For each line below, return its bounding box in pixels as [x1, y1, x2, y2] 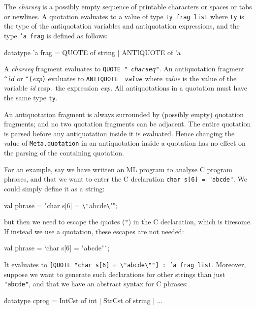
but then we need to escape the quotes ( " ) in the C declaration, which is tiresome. [4, 216, 252, 227]
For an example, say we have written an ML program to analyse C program [4, 164, 232, 174]
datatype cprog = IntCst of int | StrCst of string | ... [4, 295, 163, 305]
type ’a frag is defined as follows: [4, 30, 108, 40]
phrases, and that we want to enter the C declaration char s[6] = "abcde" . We [4, 174, 248, 184]
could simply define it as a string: [4, 183, 105, 193]
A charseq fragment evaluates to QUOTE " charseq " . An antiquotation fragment [4, 63, 245, 74]
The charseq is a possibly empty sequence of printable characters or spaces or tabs [4, 1, 252, 11]
